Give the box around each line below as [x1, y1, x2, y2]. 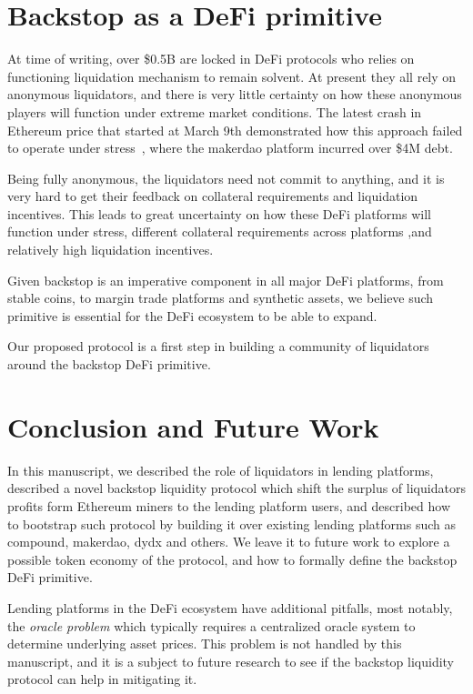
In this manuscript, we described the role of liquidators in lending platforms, [7, 460, 434, 479]
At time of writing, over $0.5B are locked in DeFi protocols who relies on [7, 49, 415, 68]
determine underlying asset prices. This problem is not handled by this [7, 634, 402, 653]
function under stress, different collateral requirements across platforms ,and [7, 222, 432, 241]
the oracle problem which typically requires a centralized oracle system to [7, 616, 416, 635]
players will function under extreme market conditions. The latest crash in [7, 102, 422, 121]
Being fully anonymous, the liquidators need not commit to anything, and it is [7, 168, 445, 187]
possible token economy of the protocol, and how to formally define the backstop [7, 549, 458, 568]
